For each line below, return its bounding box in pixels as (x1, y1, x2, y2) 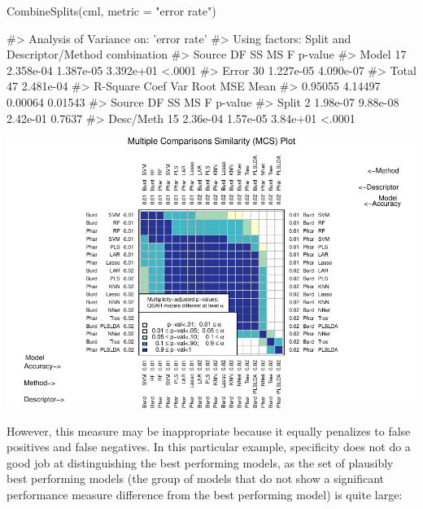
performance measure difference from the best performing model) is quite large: (7, 485, 403, 502)
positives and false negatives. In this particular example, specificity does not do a (7, 438, 411, 455)
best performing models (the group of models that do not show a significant (7, 470, 385, 487)
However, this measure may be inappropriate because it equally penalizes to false (7, 422, 411, 439)
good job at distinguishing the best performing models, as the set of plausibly (7, 454, 394, 471)
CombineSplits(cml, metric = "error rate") (7, 2, 216, 19)
